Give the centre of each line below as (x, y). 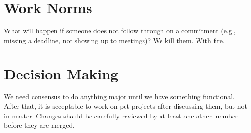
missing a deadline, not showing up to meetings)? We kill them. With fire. (114, 40)
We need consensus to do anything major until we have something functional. (119, 96)
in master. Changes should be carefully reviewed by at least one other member (121, 115)
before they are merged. (39, 125)
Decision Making (61, 73)
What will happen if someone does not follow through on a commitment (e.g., (120, 31)
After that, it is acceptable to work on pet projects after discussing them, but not (125, 106)
